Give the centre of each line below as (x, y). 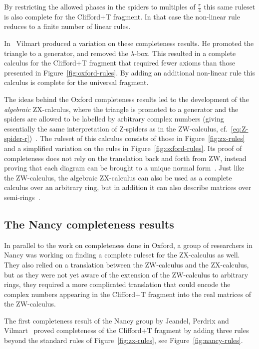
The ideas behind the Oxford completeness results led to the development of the (127, 99)
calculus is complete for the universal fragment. (76, 82)
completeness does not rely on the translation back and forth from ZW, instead (125, 158)
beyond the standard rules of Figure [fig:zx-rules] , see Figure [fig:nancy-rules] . (124, 340)
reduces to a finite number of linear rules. (67, 26)
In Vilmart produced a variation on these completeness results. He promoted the (129, 43)
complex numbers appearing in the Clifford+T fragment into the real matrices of (128, 294)
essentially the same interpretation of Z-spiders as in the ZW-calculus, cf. (116, 128)
